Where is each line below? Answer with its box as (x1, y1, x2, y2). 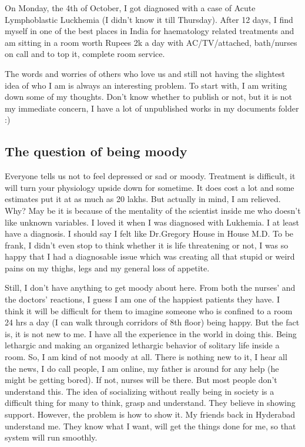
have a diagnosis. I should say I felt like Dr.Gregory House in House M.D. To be (5, 227, 294, 240)
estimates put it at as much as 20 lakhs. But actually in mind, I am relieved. (5, 193, 281, 205)
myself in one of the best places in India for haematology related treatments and (5, 25, 294, 37)
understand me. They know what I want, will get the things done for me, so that (5, 419, 296, 432)
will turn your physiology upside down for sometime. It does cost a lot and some (5, 181, 294, 193)
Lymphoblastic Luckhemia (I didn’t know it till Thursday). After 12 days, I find (5, 13, 293, 25)
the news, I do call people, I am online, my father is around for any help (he (5, 362, 279, 374)
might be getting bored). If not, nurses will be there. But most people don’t (5, 374, 277, 386)
